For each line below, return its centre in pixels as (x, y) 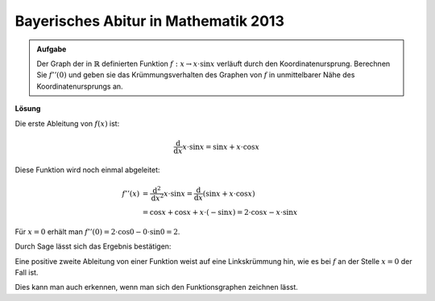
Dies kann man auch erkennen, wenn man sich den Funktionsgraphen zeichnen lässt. (156, 287)
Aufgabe (52, 49)
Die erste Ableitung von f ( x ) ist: (67, 123)
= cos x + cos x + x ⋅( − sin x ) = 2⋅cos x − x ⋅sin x (220, 212)
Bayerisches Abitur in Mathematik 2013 (150, 21)
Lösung (28, 109)
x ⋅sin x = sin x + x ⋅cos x (221, 146)
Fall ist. (27, 272)
